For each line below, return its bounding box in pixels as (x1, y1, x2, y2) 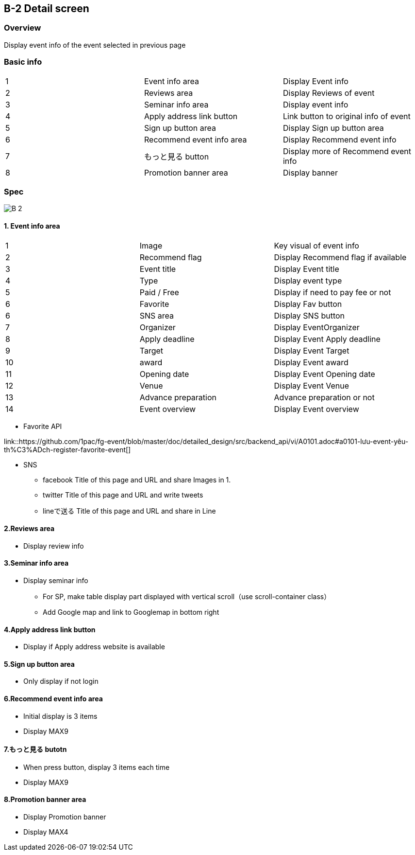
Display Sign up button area (282, 123, 384, 133)
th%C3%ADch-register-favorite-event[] (4, 445, 131, 454)
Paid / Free (139, 287, 179, 297)
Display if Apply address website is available (23, 642, 165, 651)
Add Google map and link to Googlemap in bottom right (43, 607, 219, 616)
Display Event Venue (274, 380, 349, 391)
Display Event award (274, 357, 349, 367)
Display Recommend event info (282, 134, 397, 144)
